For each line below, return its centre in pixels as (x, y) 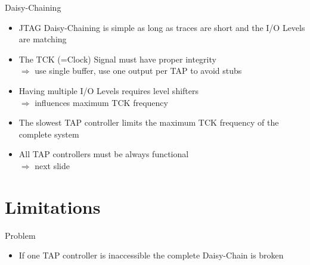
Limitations (53, 206)
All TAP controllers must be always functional (104, 154)
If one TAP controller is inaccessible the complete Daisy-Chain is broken (151, 255)
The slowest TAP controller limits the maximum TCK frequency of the (149, 122)
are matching (43, 39)
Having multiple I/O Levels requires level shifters (109, 90)
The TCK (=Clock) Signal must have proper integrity (117, 59)
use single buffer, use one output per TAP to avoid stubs (138, 71)
